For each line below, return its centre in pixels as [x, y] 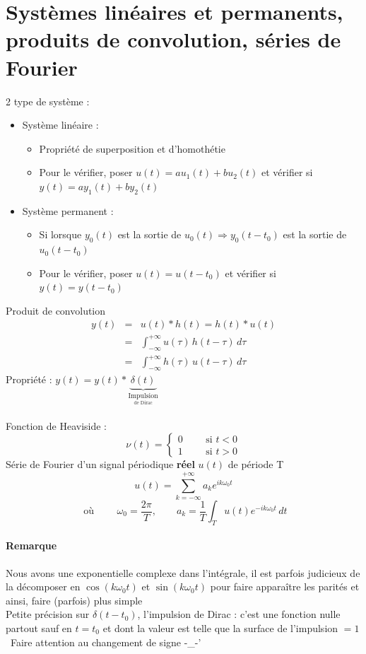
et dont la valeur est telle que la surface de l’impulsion [220, 628]
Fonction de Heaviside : [56, 425]
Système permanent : [68, 210]
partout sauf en [39, 628]
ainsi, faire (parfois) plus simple [74, 600]
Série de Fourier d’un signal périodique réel [100, 464]
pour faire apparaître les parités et [285, 586]
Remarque [31, 545]
